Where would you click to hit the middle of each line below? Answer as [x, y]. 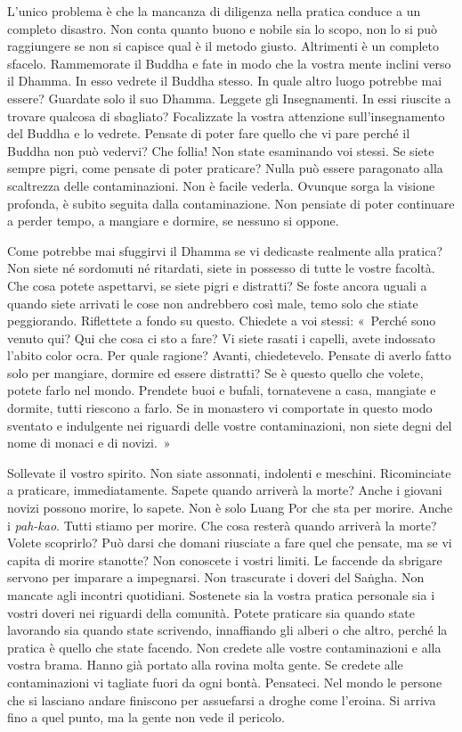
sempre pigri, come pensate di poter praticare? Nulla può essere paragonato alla [225, 168]
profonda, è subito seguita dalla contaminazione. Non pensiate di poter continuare [231, 203]
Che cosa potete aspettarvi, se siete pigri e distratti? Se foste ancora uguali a [217, 285]
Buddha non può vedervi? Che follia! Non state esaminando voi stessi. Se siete [221, 150]
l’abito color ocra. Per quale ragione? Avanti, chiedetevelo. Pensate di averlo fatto [229, 355]
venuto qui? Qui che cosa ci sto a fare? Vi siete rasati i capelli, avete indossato [221, 337]
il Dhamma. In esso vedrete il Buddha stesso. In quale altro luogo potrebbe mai [225, 81]
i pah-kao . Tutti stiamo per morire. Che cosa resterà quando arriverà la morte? [222, 525]
